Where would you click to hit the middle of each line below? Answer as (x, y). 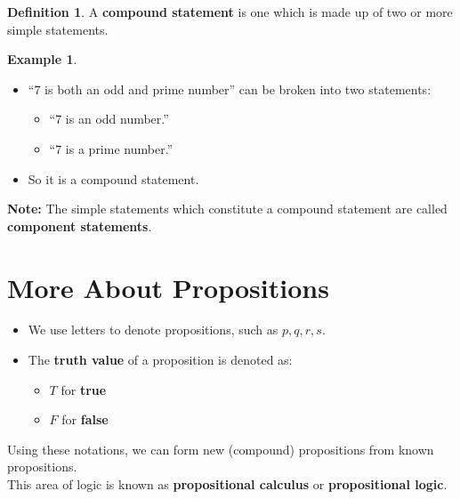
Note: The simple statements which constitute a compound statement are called (227, 209)
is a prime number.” (119, 148)
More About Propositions (168, 287)
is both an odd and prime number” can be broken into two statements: (238, 89)
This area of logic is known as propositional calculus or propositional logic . (227, 484)
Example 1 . (42, 59)
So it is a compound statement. (113, 178)
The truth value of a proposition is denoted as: (160, 360)
